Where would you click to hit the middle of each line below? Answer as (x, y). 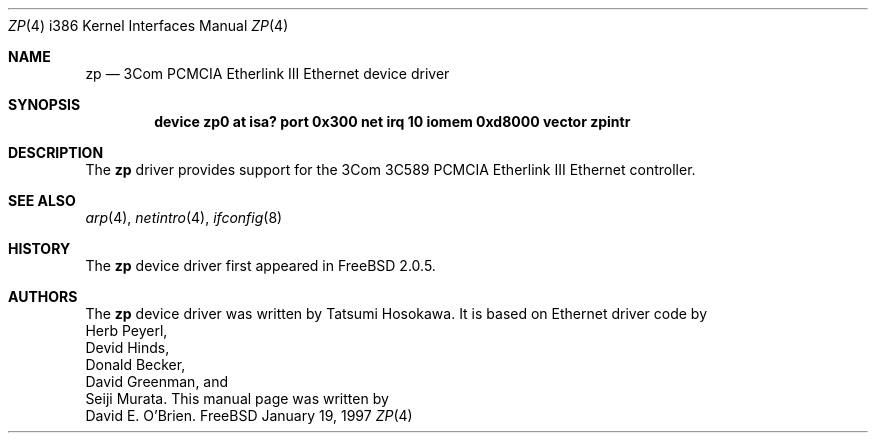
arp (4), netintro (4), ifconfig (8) (184, 217)
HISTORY (39, 248)
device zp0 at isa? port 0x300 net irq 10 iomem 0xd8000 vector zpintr (392, 121)
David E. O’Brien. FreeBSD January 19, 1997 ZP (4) (249, 415)
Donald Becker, (135, 364)
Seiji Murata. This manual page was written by (237, 398)
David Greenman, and (157, 381)
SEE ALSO (42, 200)
